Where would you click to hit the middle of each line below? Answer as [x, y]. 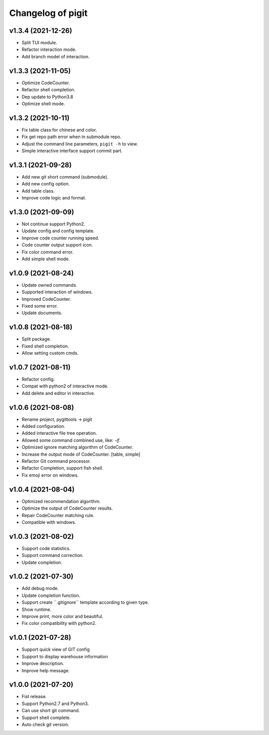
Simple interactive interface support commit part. [72, 151]
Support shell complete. [46, 718]
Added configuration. [44, 426]
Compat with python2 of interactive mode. [65, 386]
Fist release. [34, 697]
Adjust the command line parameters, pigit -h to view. [80, 144]
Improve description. [43, 664]
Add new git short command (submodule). [65, 177]
